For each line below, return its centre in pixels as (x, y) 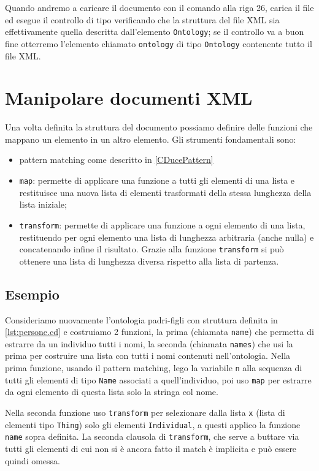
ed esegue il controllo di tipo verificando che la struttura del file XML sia (142, 19)
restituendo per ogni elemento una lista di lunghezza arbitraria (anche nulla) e (167, 237)
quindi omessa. (33, 460)
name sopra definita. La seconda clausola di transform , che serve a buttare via (152, 436)
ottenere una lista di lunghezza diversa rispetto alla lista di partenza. (149, 261)
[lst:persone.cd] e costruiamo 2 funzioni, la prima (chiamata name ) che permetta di (159, 332)
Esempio (32, 294)
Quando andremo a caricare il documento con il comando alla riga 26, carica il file (159, 7)
